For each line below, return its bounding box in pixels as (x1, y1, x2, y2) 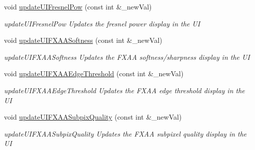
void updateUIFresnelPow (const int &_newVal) (4, 1, 152, 11)
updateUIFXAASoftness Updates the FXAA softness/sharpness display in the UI (4, 51, 250, 62)
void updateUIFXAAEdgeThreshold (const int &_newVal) (4, 68, 184, 79)
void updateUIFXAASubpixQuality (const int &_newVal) (4, 112, 182, 122)
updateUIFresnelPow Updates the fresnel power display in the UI (4, 18, 200, 28)
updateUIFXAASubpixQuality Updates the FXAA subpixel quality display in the (4, 128, 247, 139)
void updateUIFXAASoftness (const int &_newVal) (4, 35, 162, 45)
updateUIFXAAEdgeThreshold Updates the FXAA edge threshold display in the (4, 85, 245, 95)
